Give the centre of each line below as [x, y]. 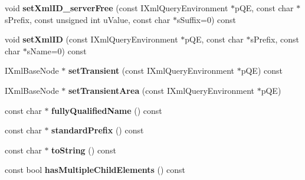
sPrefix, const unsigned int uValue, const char [88, 19]
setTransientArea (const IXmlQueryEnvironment [161, 90]
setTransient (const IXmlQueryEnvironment [151, 71]
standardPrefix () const [98, 130]
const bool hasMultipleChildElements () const [95, 170]
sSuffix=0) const [206, 19]
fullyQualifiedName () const [107, 110]
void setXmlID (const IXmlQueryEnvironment [91, 39]
